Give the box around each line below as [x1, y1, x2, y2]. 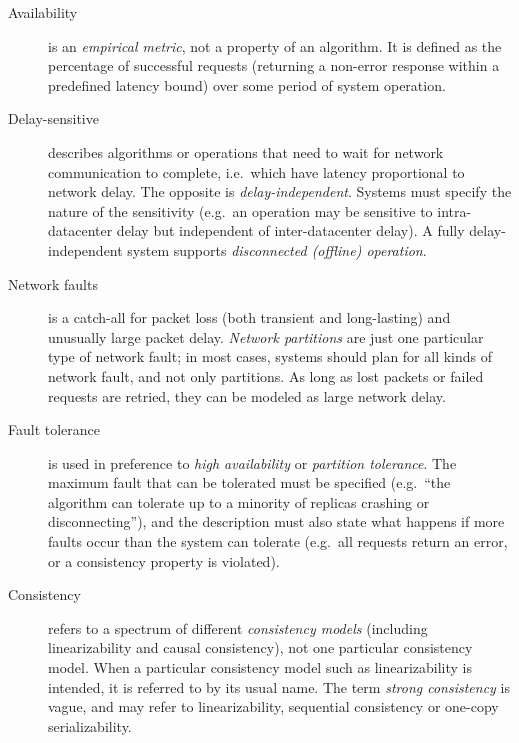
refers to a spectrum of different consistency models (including [48, 617, 428, 638]
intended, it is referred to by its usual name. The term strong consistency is [48, 676, 510, 697]
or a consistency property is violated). [48, 550, 280, 571]
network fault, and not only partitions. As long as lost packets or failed [48, 365, 484, 386]
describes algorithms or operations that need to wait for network [48, 141, 444, 162]
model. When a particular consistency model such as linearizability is [48, 657, 473, 678]
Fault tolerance [8, 419, 101, 440]
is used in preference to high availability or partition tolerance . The [48, 452, 457, 473]
